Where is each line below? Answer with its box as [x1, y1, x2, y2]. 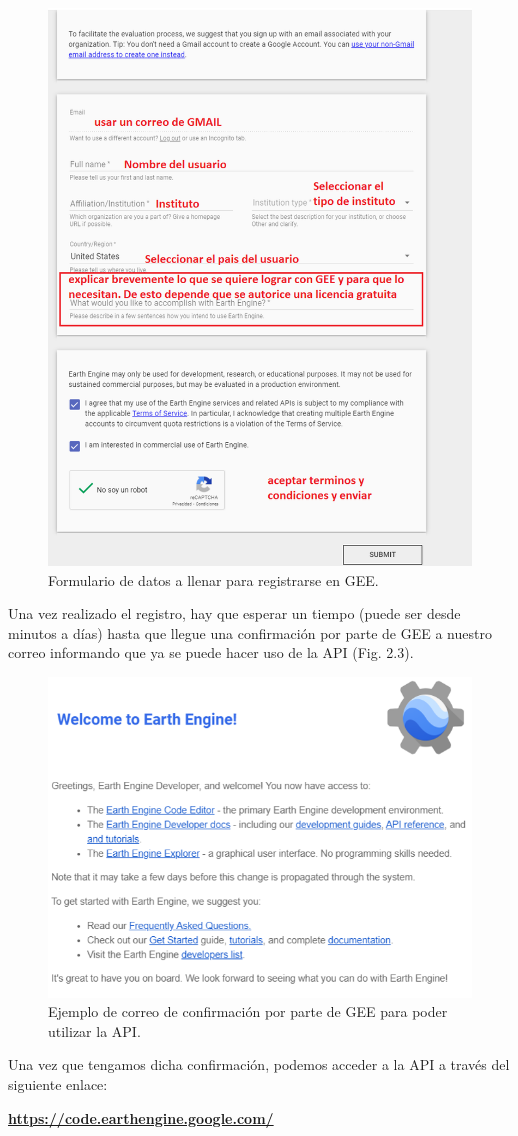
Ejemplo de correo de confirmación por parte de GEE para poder [48, 1001, 448, 1022]
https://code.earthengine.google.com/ [8, 1107, 274, 1128]
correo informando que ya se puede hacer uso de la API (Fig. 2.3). [8, 642, 414, 663]
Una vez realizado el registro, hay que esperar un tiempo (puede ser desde [8, 603, 461, 624]
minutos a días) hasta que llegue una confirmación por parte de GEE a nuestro [8, 622, 492, 643]
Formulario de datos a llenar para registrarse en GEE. [48, 569, 379, 590]
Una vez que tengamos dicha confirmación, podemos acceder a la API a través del [8, 1054, 510, 1075]
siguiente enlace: [8, 1074, 108, 1094]
